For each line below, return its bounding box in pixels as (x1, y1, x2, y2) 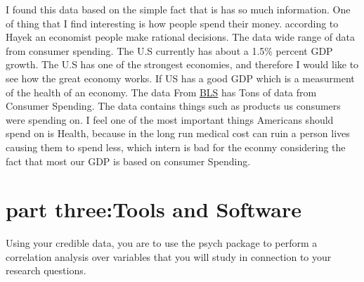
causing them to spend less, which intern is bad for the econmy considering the (6, 139, 346, 154)
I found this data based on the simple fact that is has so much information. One (6, 2, 351, 16)
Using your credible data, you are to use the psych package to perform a (6, 236, 318, 250)
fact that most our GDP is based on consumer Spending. (6, 153, 251, 168)
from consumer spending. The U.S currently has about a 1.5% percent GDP (6, 43, 333, 58)
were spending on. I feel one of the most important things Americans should (6, 112, 334, 127)
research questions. (6, 263, 86, 278)
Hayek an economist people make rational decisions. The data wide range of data (6, 30, 355, 44)
